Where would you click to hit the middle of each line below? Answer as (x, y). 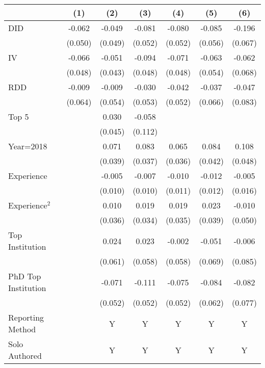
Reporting (26, 317)
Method (22, 329)
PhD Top (25, 276)
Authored (25, 356)
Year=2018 (28, 146)
